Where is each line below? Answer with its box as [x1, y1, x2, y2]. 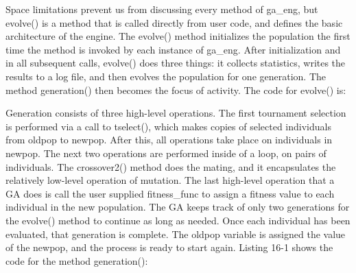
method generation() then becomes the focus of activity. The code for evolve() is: [5, 82, 346, 97]
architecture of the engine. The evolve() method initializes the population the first [5, 29, 351, 43]
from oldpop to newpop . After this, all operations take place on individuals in [5, 132, 333, 147]
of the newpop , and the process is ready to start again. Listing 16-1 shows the [5, 240, 333, 254]
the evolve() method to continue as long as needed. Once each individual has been [5, 213, 351, 227]
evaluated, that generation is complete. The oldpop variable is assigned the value [5, 226, 346, 241]
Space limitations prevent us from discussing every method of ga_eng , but [5, 2, 318, 16]
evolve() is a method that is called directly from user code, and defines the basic [5, 15, 343, 29]
